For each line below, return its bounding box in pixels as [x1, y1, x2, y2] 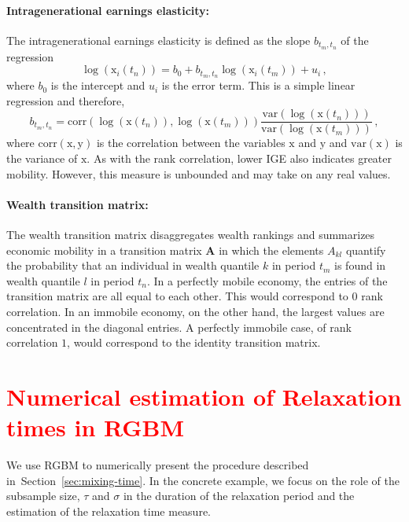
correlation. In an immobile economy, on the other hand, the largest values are [6, 303, 385, 319]
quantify [345, 241, 386, 258]
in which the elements [219, 241, 324, 258]
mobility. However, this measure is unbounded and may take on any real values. [6, 165, 391, 182]
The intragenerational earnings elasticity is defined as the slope [6, 31, 311, 48]
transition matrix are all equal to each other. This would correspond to [6, 288, 348, 304]
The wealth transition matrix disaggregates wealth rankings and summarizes [6, 226, 375, 242]
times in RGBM [6, 411, 185, 443]
